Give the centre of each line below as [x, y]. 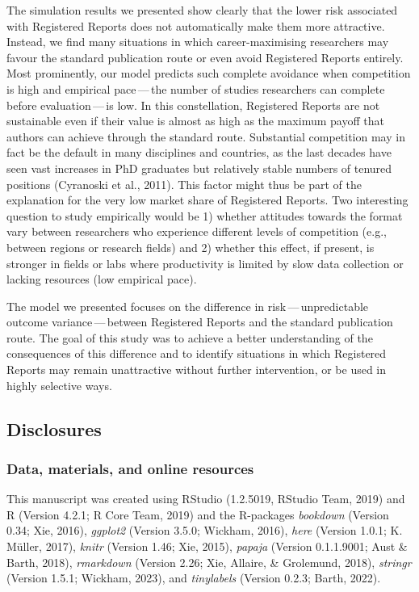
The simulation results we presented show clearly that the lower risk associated [202, 10]
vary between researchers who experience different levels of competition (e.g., [197, 231]
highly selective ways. [59, 385]
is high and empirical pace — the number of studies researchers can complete [196, 88]
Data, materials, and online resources [130, 468]
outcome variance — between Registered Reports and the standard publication [200, 322]
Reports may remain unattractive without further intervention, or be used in [197, 369]
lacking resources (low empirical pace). [102, 279]
